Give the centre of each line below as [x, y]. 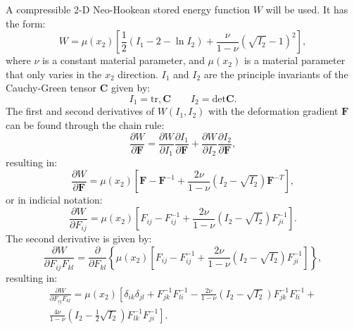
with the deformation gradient [273, 111]
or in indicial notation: [54, 200]
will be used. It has [307, 9]
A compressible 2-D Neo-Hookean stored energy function [128, 9]
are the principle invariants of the [276, 74]
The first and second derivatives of [80, 111]
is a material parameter [295, 60]
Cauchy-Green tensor [51, 88]
